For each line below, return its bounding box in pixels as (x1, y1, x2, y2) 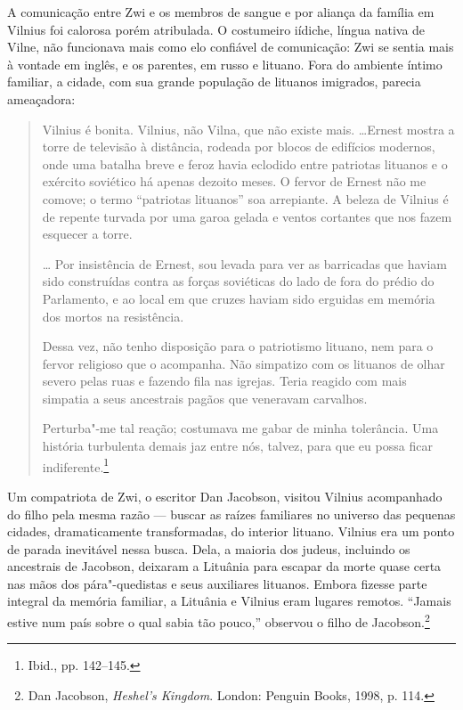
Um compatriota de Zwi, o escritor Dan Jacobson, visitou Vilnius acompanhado (7, 486, 443, 505)
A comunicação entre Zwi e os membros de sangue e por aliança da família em (7, 3, 435, 20)
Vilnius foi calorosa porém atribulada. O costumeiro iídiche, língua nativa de (7, 20, 426, 38)
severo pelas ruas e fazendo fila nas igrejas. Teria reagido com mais (42, 371, 407, 390)
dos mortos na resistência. (42, 306, 184, 325)
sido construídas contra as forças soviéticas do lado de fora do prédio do (42, 272, 435, 290)
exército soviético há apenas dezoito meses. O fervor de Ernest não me (42, 172, 426, 191)
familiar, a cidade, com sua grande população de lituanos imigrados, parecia (7, 72, 421, 91)
